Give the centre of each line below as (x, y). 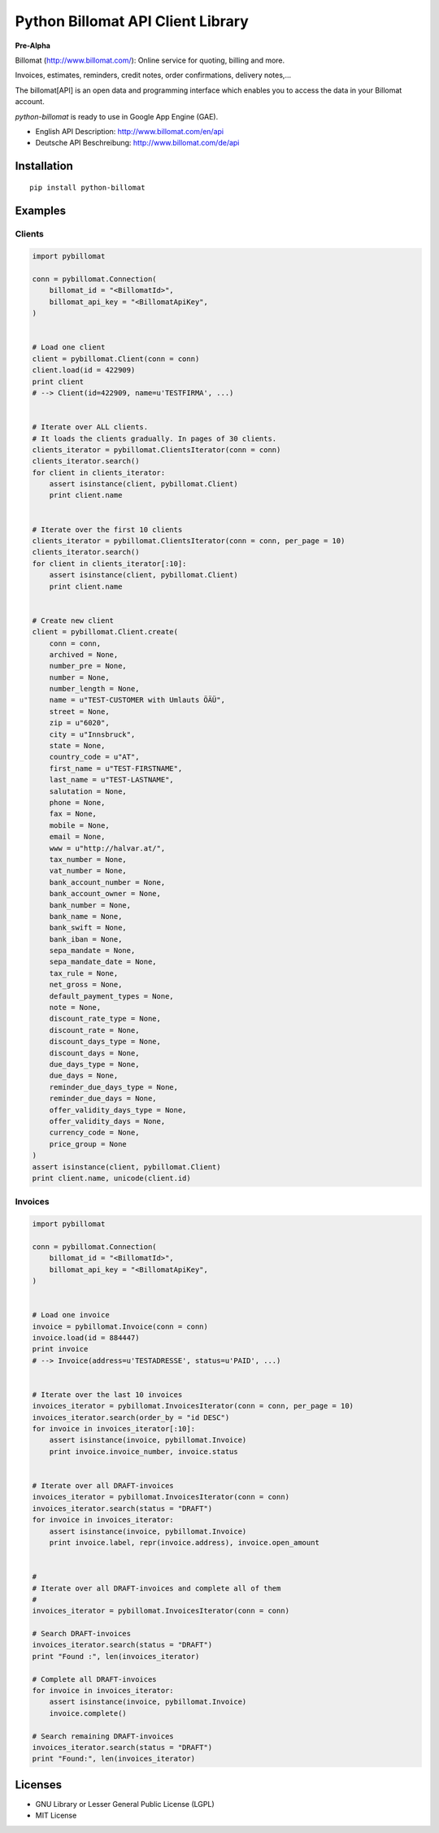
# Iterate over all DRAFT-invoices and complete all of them (156, 1588)
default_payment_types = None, (111, 996)
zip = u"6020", (79, 723)
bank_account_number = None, (107, 882)
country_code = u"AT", (94, 757)
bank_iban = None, (86, 939)
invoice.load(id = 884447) (86, 1337)
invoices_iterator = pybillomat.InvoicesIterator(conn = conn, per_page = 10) (193, 1406)
